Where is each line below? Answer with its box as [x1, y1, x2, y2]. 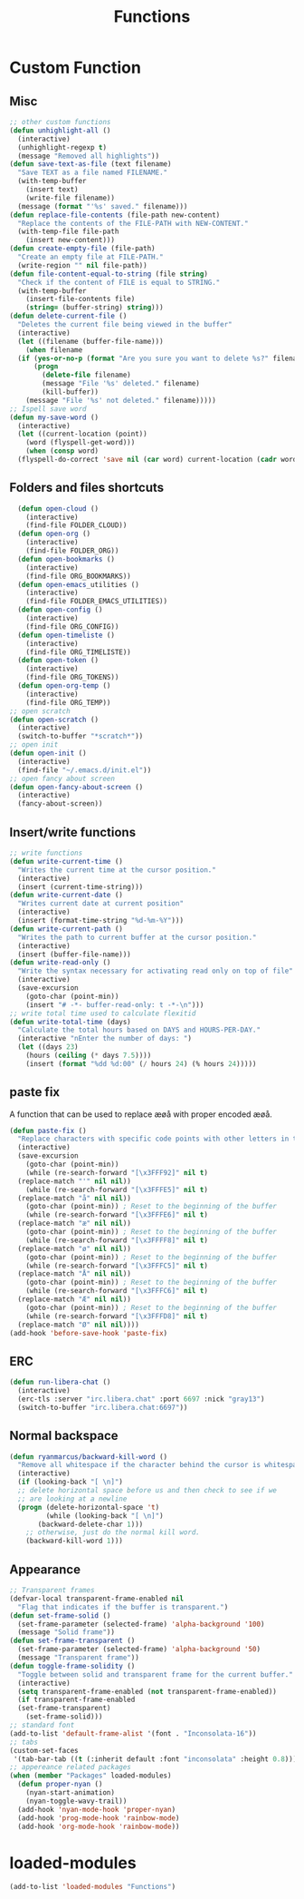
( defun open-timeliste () [17, 631, 116, 640]
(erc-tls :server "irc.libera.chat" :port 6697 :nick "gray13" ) [17, 1395, 265, 1404]
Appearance [9, 1561, 81, 1577]
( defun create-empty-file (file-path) [9, 244, 156, 253]
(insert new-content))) [25, 236, 116, 245]
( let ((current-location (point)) [17, 429, 147, 439]
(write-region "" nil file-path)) [17, 260, 147, 269]
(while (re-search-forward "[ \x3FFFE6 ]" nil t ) [25, 1210, 208, 1219]
